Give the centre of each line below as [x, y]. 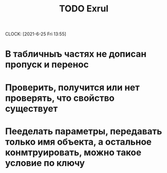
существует [32, 109]
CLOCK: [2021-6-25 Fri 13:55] [36, 34]
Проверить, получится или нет [73, 87]
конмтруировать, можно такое [73, 152]
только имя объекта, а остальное [79, 142]
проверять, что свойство [60, 98]
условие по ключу [45, 163]
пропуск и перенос [47, 65]
